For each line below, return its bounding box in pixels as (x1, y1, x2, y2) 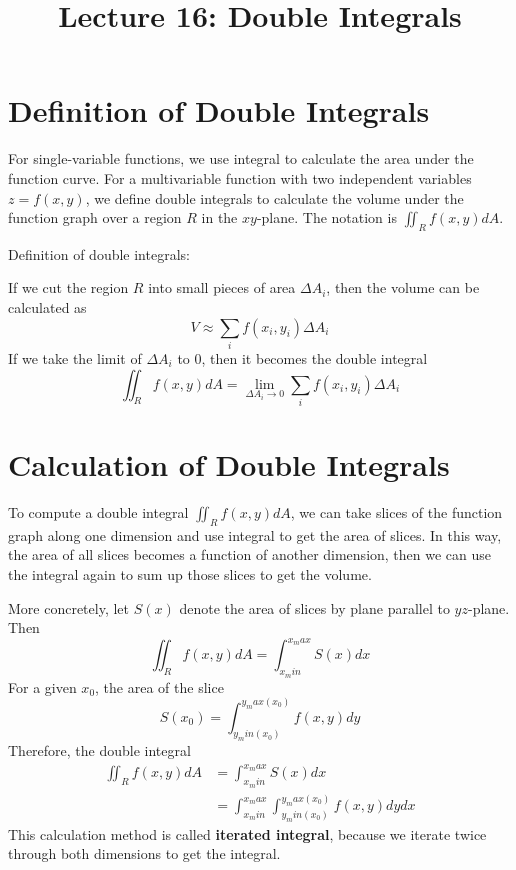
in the (201, 207, 238, 228)
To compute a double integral (8, 502, 189, 523)
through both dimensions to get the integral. (8, 843, 281, 864)
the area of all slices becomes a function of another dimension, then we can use (8, 544, 492, 565)
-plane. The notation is (256, 207, 397, 228)
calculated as (8, 297, 87, 318)
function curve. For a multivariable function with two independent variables (8, 167, 472, 188)
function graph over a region (8, 207, 182, 228)
